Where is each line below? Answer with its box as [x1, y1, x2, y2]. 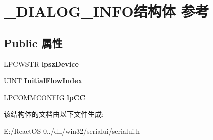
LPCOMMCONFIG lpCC [4, 92, 86, 102]
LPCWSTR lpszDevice [4, 58, 79, 69]
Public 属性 [4, 35, 63, 50]
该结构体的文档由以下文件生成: [4, 109, 104, 119]
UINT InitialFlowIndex [4, 75, 83, 86]
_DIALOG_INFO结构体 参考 [4, 1, 209, 21]
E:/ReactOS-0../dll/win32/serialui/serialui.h [4, 125, 140, 136]
